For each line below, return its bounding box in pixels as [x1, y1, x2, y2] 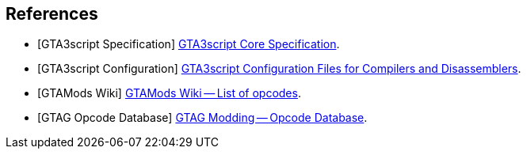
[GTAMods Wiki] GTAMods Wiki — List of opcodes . [37, 86, 301, 100]
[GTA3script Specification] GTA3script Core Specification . [37, 37, 340, 51]
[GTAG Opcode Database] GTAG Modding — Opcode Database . [37, 111, 368, 125]
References [6, 4, 98, 24]
